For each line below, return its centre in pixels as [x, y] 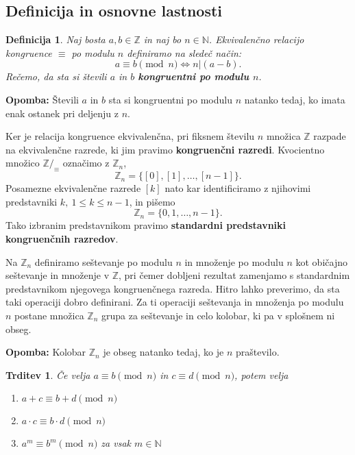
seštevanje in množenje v [58, 275]
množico [23, 163]
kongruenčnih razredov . [62, 238]
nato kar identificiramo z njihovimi [238, 188]
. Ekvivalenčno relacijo [256, 39]
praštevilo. [258, 352]
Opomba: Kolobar [46, 352]
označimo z [86, 163]
